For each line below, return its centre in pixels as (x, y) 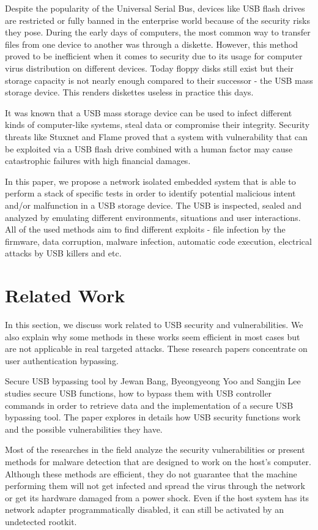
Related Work (65, 295)
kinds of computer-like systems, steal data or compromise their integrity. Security (157, 125)
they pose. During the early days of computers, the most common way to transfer (158, 32)
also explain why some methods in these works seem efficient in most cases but (153, 336)
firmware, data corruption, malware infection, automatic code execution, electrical (158, 241)
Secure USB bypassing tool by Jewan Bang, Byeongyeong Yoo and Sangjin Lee (153, 381)
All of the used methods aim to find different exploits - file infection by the (145, 229)
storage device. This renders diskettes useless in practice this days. (129, 92)
